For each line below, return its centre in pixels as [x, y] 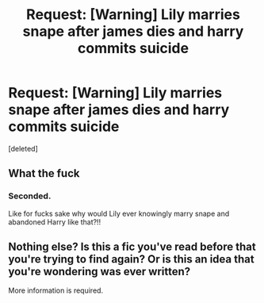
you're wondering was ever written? [99, 272]
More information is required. [56, 290]
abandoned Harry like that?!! [55, 222]
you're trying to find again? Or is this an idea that [132, 259]
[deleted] [23, 148]
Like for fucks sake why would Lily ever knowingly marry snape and [119, 213]
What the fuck [44, 173]
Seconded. [30, 196]
